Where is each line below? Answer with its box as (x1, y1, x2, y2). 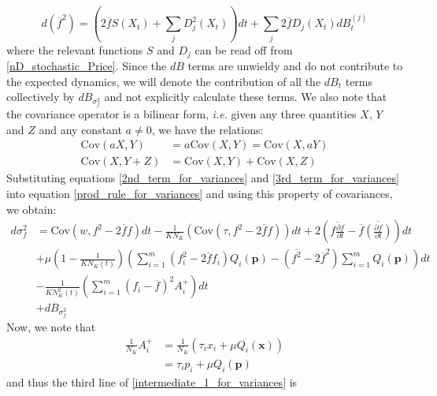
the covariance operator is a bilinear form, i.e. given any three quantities (6, 106, 357, 122)
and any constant (39, 121, 122, 137)
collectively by (6, 88, 75, 105)
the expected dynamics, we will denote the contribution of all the (6, 73, 321, 89)
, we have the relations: (151, 121, 264, 137)
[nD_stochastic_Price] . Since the (6, 58, 167, 74)
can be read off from (194, 41, 293, 58)
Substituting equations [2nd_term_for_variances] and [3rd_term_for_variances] (6, 170, 399, 186)
